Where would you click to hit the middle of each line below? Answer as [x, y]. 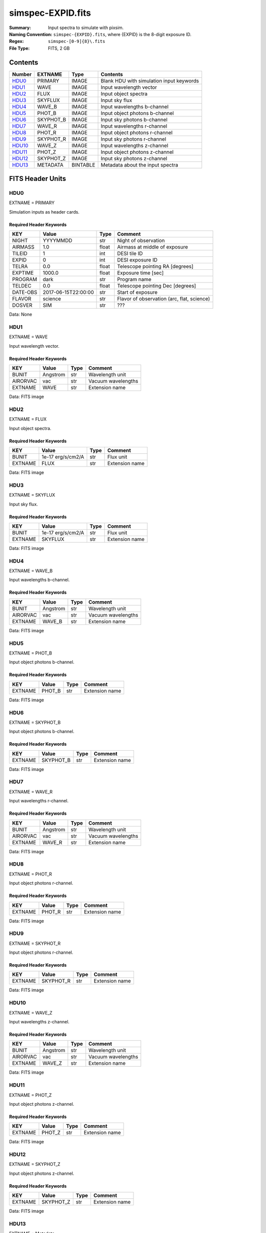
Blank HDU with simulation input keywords [150, 80]
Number [22, 74]
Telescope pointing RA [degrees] [155, 266]
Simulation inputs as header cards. [44, 212]
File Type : [19, 48]
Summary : [20, 28]
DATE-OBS [25, 292]
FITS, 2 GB [59, 48]
